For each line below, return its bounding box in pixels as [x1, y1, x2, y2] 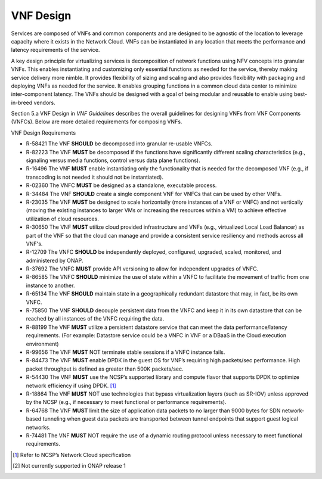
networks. [26, 424, 51, 431]
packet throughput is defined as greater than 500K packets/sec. [26, 365, 184, 372]
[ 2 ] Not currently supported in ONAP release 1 [13, 462, 126, 469]
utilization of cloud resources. [26, 215, 100, 222]
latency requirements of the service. [11, 46, 100, 54]
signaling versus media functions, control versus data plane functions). [26, 157, 201, 164]
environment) [26, 340, 59, 347]
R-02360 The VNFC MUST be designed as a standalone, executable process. [26, 182, 217, 189]
